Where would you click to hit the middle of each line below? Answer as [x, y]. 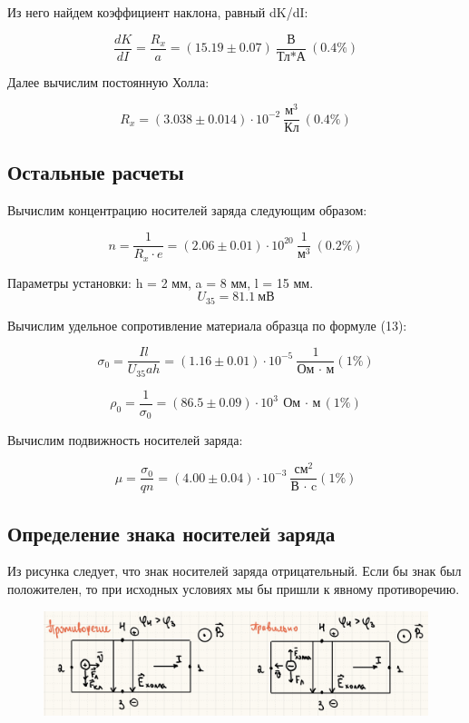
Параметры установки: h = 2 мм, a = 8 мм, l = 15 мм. [161, 282]
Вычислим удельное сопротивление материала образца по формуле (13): [207, 325]
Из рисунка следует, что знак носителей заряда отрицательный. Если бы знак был [234, 571]
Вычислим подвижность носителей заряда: [125, 440]
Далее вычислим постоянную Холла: [108, 81]
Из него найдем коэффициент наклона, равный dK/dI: [158, 12]
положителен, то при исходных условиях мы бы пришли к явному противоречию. [234, 588]
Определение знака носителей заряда [171, 533]
